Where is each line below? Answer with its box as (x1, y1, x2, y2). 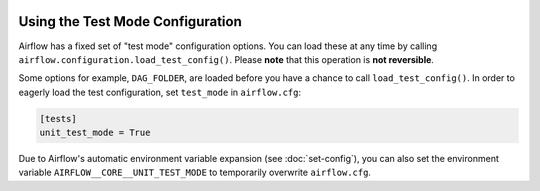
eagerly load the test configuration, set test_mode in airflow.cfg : (18, 86, 302, 98)
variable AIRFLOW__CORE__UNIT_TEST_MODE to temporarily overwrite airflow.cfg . (18, 166, 372, 179)
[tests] (39, 113, 77, 124)
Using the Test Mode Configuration (18, 13, 242, 30)
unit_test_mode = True (39, 127, 151, 139)
